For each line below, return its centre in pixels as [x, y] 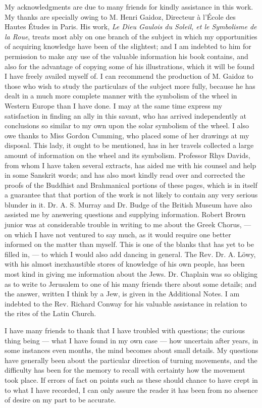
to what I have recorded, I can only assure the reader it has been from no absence [131, 390]
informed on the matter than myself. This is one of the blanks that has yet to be [129, 244]
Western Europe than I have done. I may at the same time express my [114, 105]
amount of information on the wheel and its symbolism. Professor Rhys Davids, [127, 155]
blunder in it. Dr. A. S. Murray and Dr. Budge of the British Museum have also [128, 204]
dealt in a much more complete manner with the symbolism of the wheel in [121, 96]
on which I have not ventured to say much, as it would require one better [118, 234]
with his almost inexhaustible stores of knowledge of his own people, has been [125, 264]
